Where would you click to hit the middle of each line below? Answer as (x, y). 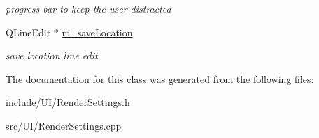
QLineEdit (28, 32)
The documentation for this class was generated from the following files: (160, 78)
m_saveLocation (97, 32)
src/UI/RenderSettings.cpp (64, 125)
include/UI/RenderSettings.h (68, 102)
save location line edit (52, 55)
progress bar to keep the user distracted (88, 8)
